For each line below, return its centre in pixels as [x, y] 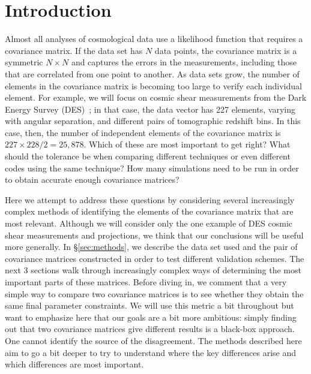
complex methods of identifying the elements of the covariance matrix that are [149, 211]
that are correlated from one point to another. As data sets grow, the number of [152, 73]
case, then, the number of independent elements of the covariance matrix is [143, 132]
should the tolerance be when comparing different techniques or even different [148, 156]
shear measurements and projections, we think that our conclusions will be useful [154, 235]
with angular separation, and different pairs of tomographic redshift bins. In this [153, 121]
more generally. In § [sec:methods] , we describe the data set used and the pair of [151, 247]
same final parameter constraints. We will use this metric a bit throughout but [149, 305]
